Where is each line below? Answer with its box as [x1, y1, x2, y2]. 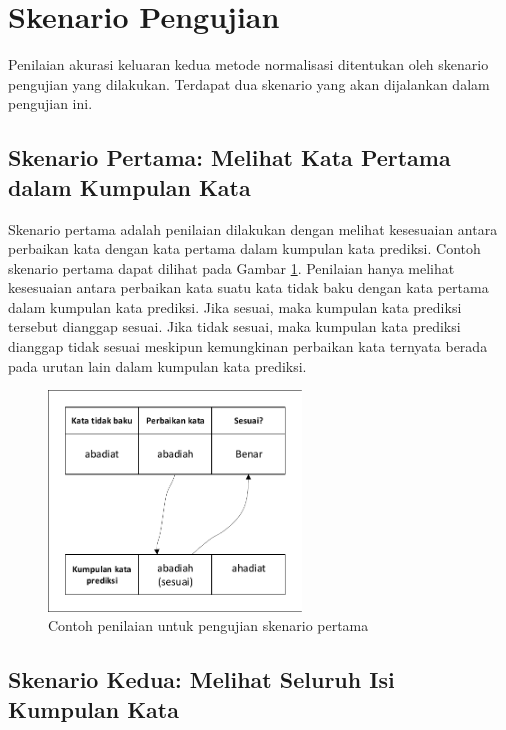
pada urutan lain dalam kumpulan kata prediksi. [8, 355, 307, 376]
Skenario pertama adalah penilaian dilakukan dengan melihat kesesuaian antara [8, 218, 498, 239]
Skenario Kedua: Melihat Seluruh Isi [8, 664, 395, 695]
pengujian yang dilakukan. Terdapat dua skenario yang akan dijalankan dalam [8, 73, 490, 94]
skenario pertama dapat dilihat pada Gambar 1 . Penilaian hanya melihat [8, 257, 455, 278]
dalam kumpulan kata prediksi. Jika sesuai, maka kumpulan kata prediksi [8, 296, 462, 317]
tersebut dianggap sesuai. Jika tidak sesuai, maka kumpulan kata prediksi [8, 316, 461, 337]
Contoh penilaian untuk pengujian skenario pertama [48, 615, 369, 636]
